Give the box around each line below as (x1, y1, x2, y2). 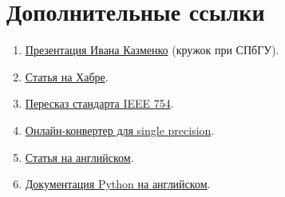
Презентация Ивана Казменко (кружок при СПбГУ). (25, 41, 279, 58)
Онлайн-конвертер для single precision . (25, 121, 215, 138)
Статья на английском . (25, 148, 134, 165)
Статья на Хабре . (25, 68, 109, 85)
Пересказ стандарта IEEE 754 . (25, 95, 174, 112)
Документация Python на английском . (25, 175, 211, 192)
